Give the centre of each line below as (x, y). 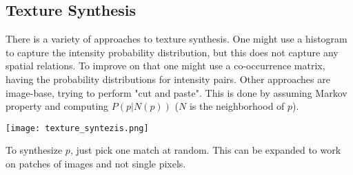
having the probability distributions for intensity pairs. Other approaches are (168, 79)
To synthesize (34, 150)
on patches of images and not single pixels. (96, 164)
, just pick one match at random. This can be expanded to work (205, 150)
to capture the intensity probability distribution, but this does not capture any (172, 52)
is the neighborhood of (237, 106)
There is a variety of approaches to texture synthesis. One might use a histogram (176, 39)
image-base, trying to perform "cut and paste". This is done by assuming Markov (176, 92)
